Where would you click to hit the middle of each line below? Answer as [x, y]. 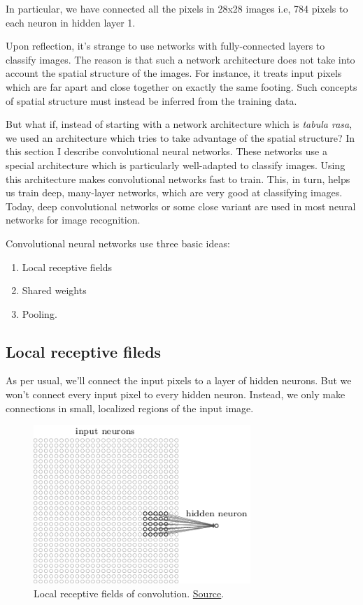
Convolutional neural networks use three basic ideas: [118, 243]
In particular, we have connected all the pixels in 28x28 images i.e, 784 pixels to [177, 8]
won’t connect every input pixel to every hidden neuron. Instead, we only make [176, 394]
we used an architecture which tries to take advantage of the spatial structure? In [180, 137]
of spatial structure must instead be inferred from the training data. [151, 100]
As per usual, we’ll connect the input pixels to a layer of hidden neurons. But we [179, 380]
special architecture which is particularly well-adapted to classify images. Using [176, 165]
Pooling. [40, 313]
